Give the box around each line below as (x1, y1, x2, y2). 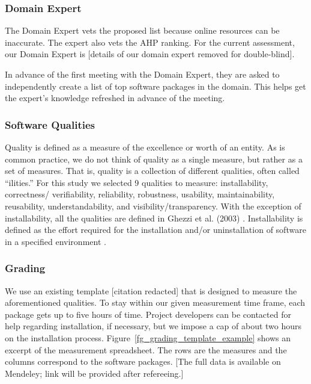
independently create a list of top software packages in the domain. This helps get (5, 79, 306, 92)
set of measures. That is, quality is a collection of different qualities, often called (5, 164, 300, 177)
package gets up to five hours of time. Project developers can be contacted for (5, 308, 291, 320)
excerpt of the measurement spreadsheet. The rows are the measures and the (5, 343, 287, 356)
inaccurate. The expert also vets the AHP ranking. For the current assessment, (5, 36, 295, 48)
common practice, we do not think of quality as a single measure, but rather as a (5, 152, 303, 165)
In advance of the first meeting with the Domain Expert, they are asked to (5, 68, 280, 80)
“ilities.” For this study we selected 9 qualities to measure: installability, (5, 176, 268, 188)
